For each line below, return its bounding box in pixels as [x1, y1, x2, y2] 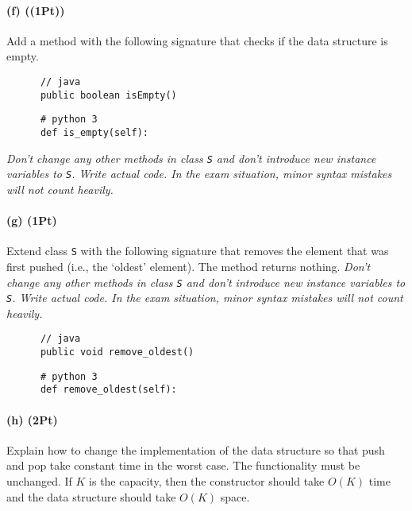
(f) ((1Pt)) [6, 2, 65, 18]
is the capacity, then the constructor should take [89, 473, 325, 490]
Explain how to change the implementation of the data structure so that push [6, 441, 385, 458]
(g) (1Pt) [6, 212, 57, 229]
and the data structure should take [6, 488, 176, 505]
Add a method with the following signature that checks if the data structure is [6, 32, 388, 48]
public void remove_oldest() [40, 346, 194, 358]
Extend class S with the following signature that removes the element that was [6, 242, 389, 259]
